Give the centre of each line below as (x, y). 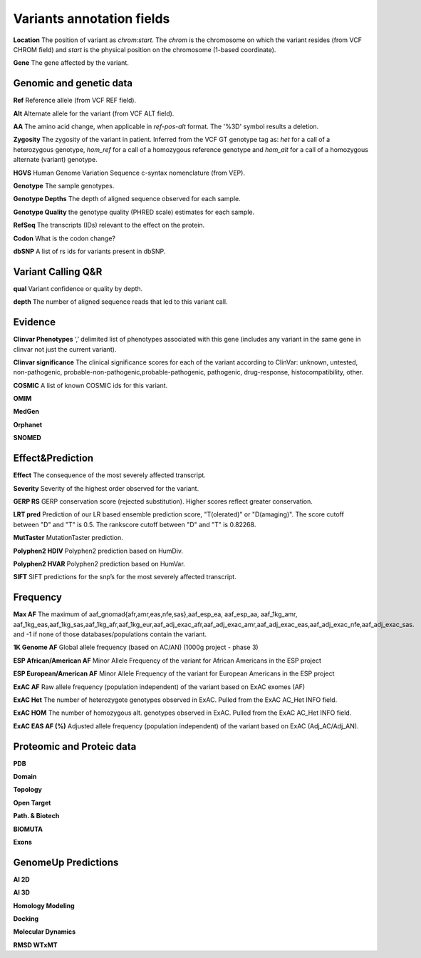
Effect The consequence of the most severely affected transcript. (109, 475)
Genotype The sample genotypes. (64, 185)
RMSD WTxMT (35, 944)
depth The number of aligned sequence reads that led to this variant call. (120, 302)
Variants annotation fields (92, 19)
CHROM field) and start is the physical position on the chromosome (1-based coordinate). (145, 49)
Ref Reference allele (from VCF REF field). (75, 101)
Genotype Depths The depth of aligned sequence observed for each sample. (127, 199)
